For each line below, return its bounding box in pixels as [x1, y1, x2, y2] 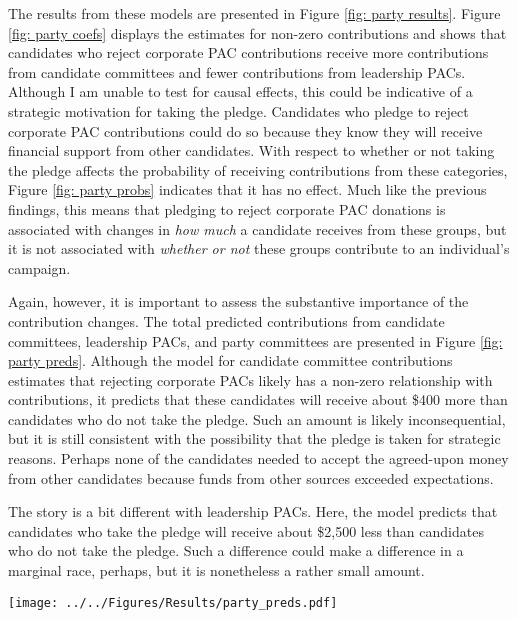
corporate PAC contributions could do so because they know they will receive [8, 120, 483, 141]
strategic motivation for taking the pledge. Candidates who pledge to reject [8, 100, 469, 121]
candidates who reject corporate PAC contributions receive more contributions [8, 42, 489, 63]
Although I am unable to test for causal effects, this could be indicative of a [8, 81, 473, 102]
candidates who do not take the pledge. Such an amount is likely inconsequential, [8, 408, 506, 429]
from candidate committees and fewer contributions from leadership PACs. [8, 61, 466, 82]
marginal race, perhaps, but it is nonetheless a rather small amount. [8, 560, 425, 581]
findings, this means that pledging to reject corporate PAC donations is [8, 198, 446, 219]
